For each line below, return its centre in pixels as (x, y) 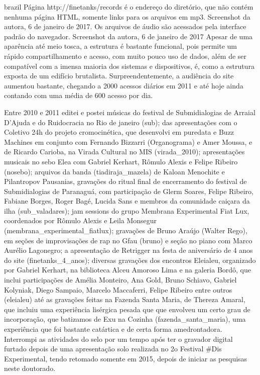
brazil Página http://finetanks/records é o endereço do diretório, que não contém (129, 7)
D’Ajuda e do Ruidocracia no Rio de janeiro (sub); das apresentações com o (121, 122)
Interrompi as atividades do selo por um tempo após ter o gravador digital (118, 339)
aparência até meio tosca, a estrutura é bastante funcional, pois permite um (121, 46)
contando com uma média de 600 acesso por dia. (79, 95)
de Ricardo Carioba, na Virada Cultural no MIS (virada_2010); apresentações (124, 152)
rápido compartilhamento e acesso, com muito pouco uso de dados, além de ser (125, 56)
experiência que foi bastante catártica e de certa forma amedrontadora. (113, 329)
